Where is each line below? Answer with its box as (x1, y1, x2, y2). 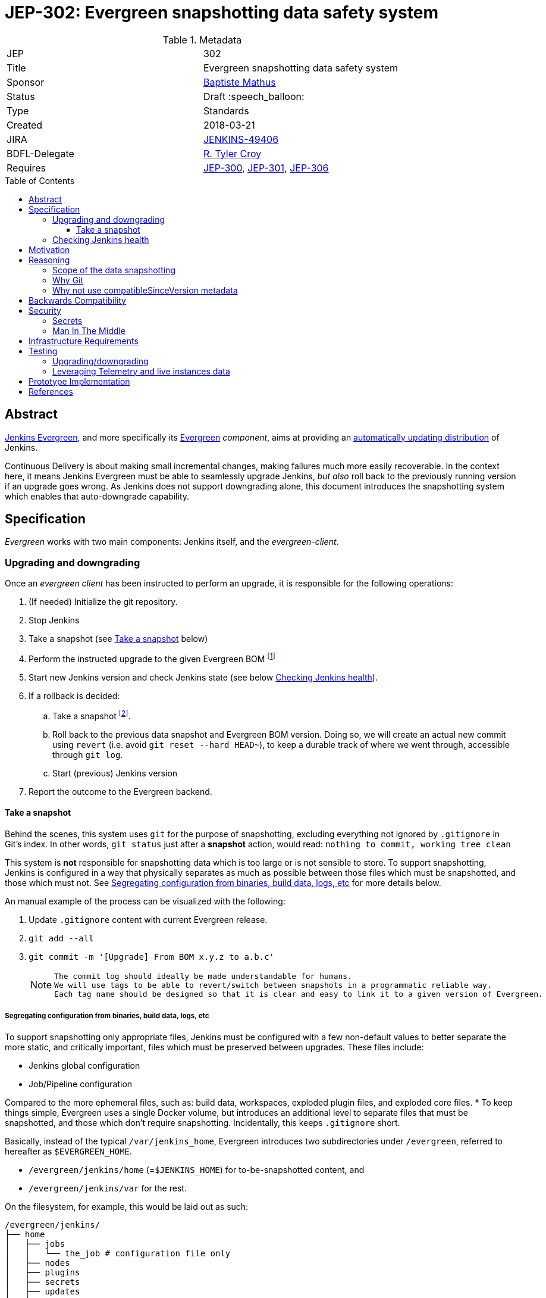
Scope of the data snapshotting (52, 264, 175, 275)
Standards (203, 104, 249, 117)
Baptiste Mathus (203, 76, 276, 88)
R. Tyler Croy (203, 147, 262, 160)
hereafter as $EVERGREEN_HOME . (5, 1146, 132, 1156)
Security (29, 305, 61, 316)
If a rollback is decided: (29, 690, 120, 701)
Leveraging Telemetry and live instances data (52, 366, 230, 376)
